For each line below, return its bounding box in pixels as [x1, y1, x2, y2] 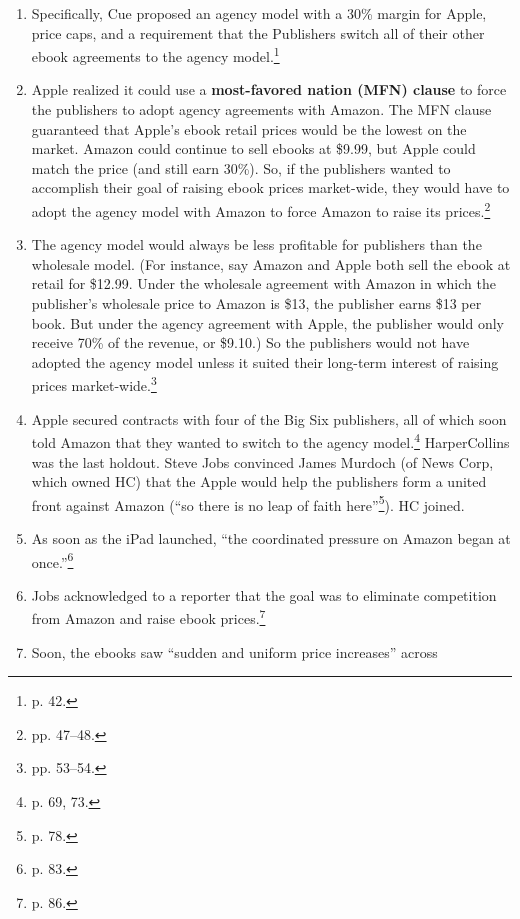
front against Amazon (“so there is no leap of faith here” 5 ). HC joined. [31, 491, 465, 515]
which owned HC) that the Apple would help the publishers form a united [31, 471, 487, 492]
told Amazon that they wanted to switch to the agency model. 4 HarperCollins [31, 429, 510, 452]
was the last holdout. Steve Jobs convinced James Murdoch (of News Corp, [31, 451, 494, 472]
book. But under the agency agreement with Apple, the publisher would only [31, 312, 504, 333]
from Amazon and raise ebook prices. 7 [31, 605, 266, 629]
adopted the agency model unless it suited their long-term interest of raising [31, 351, 499, 372]
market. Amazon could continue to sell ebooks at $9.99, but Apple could [31, 138, 476, 159]
